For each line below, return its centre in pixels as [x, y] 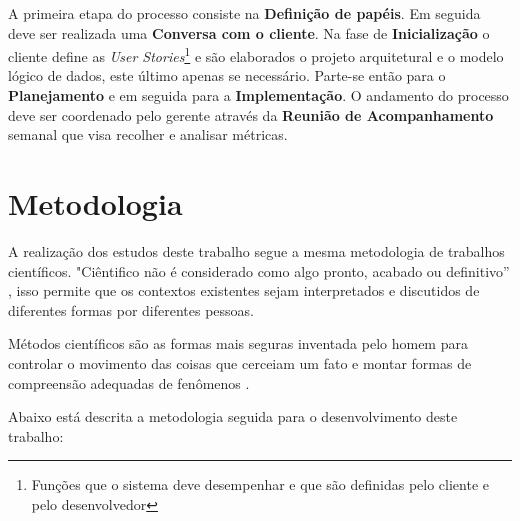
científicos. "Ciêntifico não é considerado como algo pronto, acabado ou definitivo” [259, 270]
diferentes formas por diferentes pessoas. [131, 309]
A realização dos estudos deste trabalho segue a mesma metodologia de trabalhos [256, 250]
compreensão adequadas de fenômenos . [129, 382]
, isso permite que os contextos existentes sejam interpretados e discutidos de [244, 290]
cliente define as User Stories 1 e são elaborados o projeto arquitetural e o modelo [256, 54]
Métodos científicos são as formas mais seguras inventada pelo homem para [238, 343]
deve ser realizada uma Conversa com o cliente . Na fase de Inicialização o [249, 32]
